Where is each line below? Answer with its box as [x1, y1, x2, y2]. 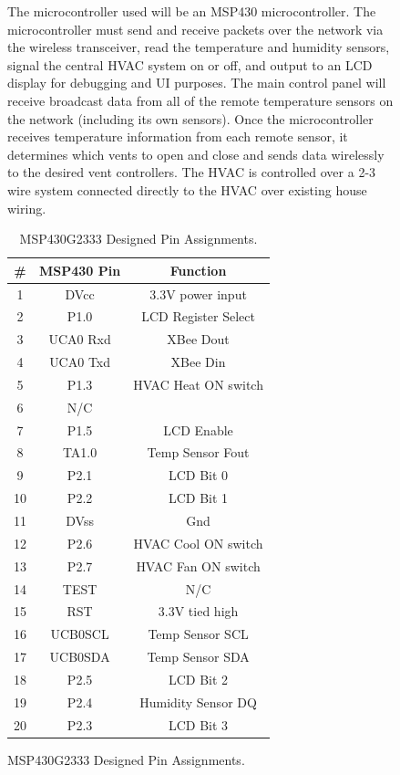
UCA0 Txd [49, 352, 111, 372]
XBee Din [170, 352, 226, 372]
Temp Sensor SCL [148, 624, 249, 644]
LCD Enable [163, 420, 233, 439]
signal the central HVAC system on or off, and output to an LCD [7, 55, 373, 74]
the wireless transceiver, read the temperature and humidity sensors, [7, 37, 390, 57]
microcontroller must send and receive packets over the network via [7, 19, 384, 38]
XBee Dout [167, 330, 230, 349]
